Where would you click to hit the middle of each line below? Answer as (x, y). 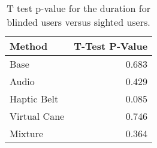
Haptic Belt (34, 99)
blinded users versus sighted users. (78, 22)
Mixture (27, 133)
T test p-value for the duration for (78, 8)
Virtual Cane (37, 116)
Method (29, 46)
